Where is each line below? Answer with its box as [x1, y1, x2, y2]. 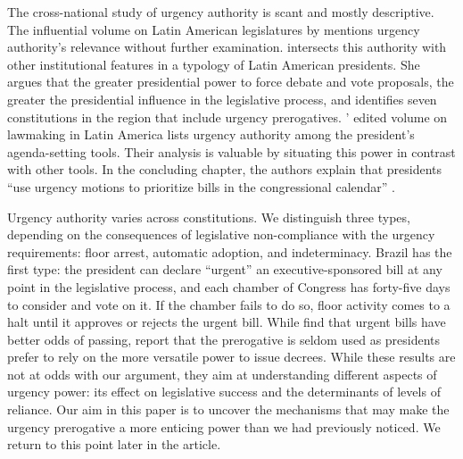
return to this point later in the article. [7, 435, 221, 454]
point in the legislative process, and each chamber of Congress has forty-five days [7, 277, 451, 296]
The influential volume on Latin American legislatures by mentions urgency [7, 20, 420, 38]
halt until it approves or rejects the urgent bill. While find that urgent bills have [7, 313, 446, 331]
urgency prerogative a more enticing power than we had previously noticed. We [7, 417, 441, 436]
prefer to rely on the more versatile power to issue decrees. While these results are [7, 347, 456, 366]
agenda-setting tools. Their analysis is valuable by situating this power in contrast [7, 142, 456, 161]
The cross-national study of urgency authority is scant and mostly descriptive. [7, 3, 434, 21]
